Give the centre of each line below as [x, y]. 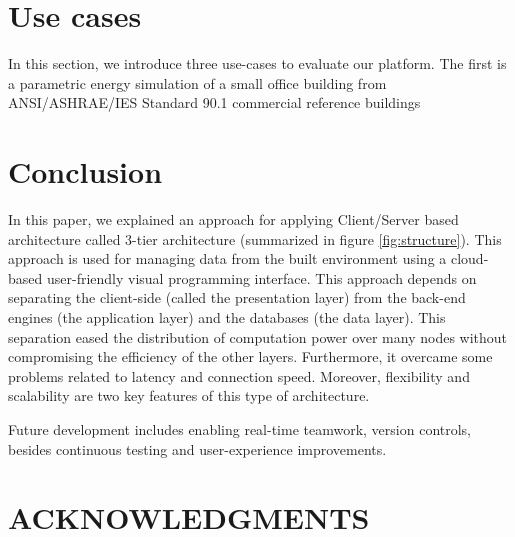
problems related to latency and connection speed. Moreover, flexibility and [239, 375]
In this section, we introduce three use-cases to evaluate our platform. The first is [257, 63]
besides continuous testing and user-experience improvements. [197, 448]
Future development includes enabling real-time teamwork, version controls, [240, 428]
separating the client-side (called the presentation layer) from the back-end [237, 297]
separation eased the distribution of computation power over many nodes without [258, 336]
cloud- [469, 258]
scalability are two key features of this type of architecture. [189, 395]
